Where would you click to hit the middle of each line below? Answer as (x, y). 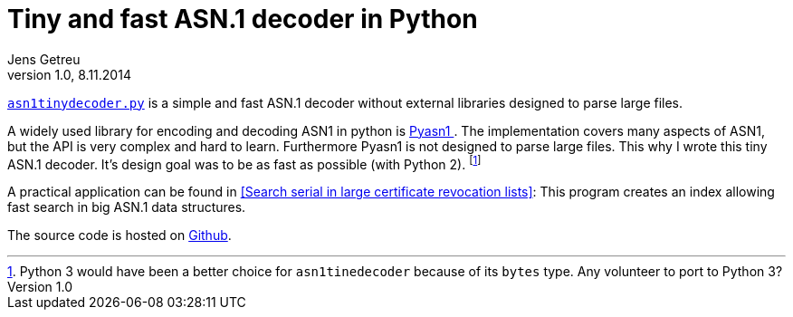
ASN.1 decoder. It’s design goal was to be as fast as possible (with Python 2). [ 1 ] (244, 163)
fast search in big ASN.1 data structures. (127, 207)
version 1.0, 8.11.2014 (69, 74)
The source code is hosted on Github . (119, 235)
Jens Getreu (44, 59)
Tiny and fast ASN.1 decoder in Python (243, 19)
